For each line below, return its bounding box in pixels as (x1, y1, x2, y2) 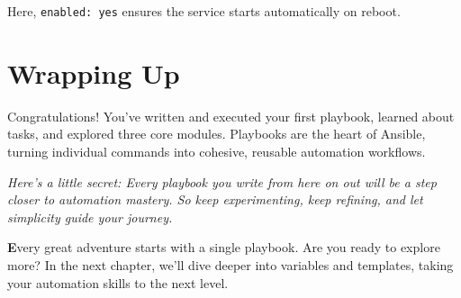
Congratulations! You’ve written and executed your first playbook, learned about (7, 106, 455, 125)
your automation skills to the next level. (7, 273, 229, 292)
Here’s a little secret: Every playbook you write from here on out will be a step (7, 172, 437, 191)
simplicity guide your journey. (7, 207, 173, 226)
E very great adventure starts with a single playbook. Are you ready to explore (7, 238, 440, 257)
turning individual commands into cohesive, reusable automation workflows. (7, 141, 426, 160)
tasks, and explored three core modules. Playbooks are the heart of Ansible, (7, 124, 426, 143)
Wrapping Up (7, 54, 180, 91)
